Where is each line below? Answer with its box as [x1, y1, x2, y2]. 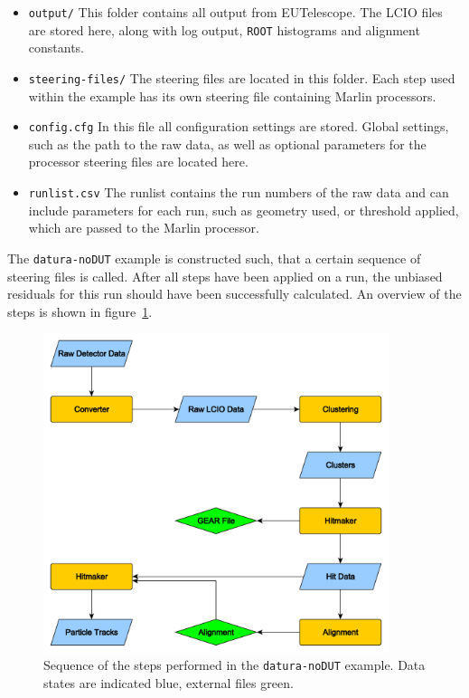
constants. [28, 38, 85, 57]
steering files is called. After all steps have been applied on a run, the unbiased [7, 266, 443, 285]
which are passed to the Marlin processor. [28, 218, 259, 237]
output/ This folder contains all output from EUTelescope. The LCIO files [28, 3, 443, 21]
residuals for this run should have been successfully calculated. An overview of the [7, 284, 462, 303]
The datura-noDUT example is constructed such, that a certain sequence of [7, 248, 421, 267]
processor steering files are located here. [28, 152, 249, 171]
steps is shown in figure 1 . [7, 301, 153, 320]
